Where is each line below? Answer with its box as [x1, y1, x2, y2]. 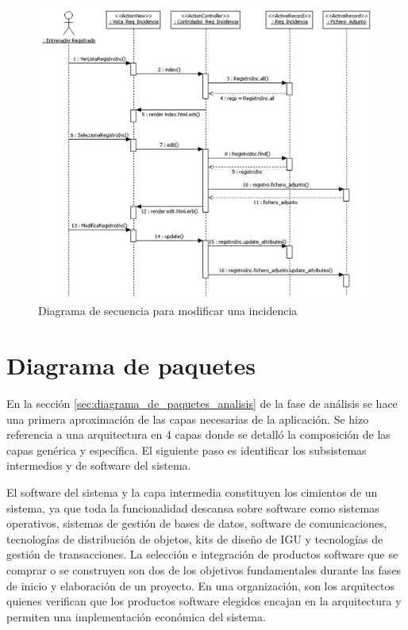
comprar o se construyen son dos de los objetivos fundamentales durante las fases [6, 562, 402, 578]
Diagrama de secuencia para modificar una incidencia [38, 302, 298, 319]
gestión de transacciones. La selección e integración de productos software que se [6, 546, 398, 563]
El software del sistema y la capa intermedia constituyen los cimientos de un [6, 484, 378, 501]
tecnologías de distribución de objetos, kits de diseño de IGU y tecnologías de [6, 530, 383, 547]
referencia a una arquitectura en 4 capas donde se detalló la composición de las [6, 426, 391, 443]
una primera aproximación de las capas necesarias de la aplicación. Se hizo [6, 410, 369, 427]
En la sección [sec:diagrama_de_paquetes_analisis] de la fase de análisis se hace [6, 395, 398, 412]
